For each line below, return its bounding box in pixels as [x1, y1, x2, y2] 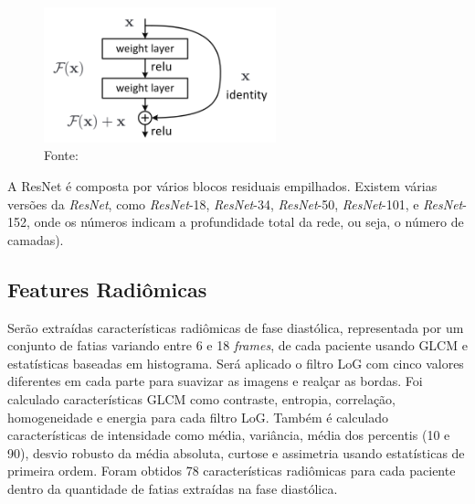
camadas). [7, 230, 64, 249]
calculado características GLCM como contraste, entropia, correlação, [7, 390, 396, 409]
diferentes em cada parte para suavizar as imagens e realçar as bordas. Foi [7, 371, 423, 391]
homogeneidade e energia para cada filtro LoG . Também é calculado [7, 407, 388, 426]
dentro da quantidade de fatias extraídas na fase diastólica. [7, 478, 338, 498]
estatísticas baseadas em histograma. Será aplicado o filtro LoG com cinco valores [7, 353, 464, 372]
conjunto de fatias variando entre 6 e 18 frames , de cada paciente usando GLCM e [7, 336, 468, 355]
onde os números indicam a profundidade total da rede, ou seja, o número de [34, 212, 464, 231]
